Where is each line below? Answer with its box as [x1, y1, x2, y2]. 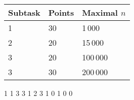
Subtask [8, 7, 40, 18]
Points [48, 7, 74, 18]
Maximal [82, 7, 118, 18]
